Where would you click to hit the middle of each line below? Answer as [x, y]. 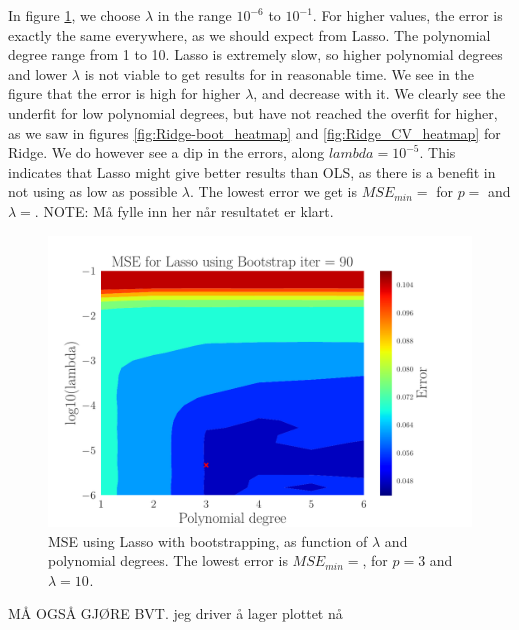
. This [437, 152]
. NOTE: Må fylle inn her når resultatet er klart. [184, 210]
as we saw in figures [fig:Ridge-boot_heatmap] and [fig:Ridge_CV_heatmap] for [254, 132]
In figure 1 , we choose [74, 15]
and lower [38, 73]
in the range [194, 15]
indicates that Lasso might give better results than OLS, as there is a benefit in [252, 171]
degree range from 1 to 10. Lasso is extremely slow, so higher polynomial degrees [255, 54]
